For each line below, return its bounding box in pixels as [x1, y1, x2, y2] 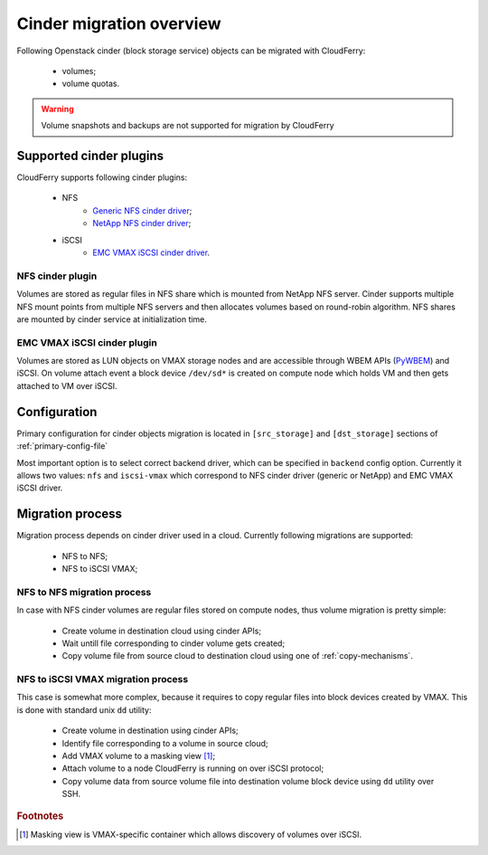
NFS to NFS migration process [16, 585, 152, 598]
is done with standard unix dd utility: [16, 704, 152, 715]
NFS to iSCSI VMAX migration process [16, 673, 189, 686]
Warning [41, 103, 74, 114]
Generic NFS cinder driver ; [92, 204, 192, 216]
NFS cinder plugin [16, 270, 98, 282]
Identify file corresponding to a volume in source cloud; [61, 737, 268, 748]
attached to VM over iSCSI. [16, 380, 117, 391]
